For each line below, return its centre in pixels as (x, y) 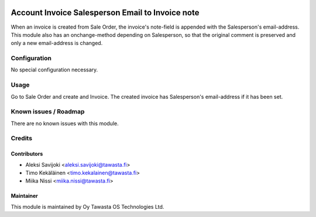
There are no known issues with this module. (65, 123)
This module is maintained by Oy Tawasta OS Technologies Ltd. (87, 206)
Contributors (27, 154)
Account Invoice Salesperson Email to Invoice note (105, 13)
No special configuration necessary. (54, 70)
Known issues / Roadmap (48, 112)
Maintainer (24, 196)
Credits (21, 139)
